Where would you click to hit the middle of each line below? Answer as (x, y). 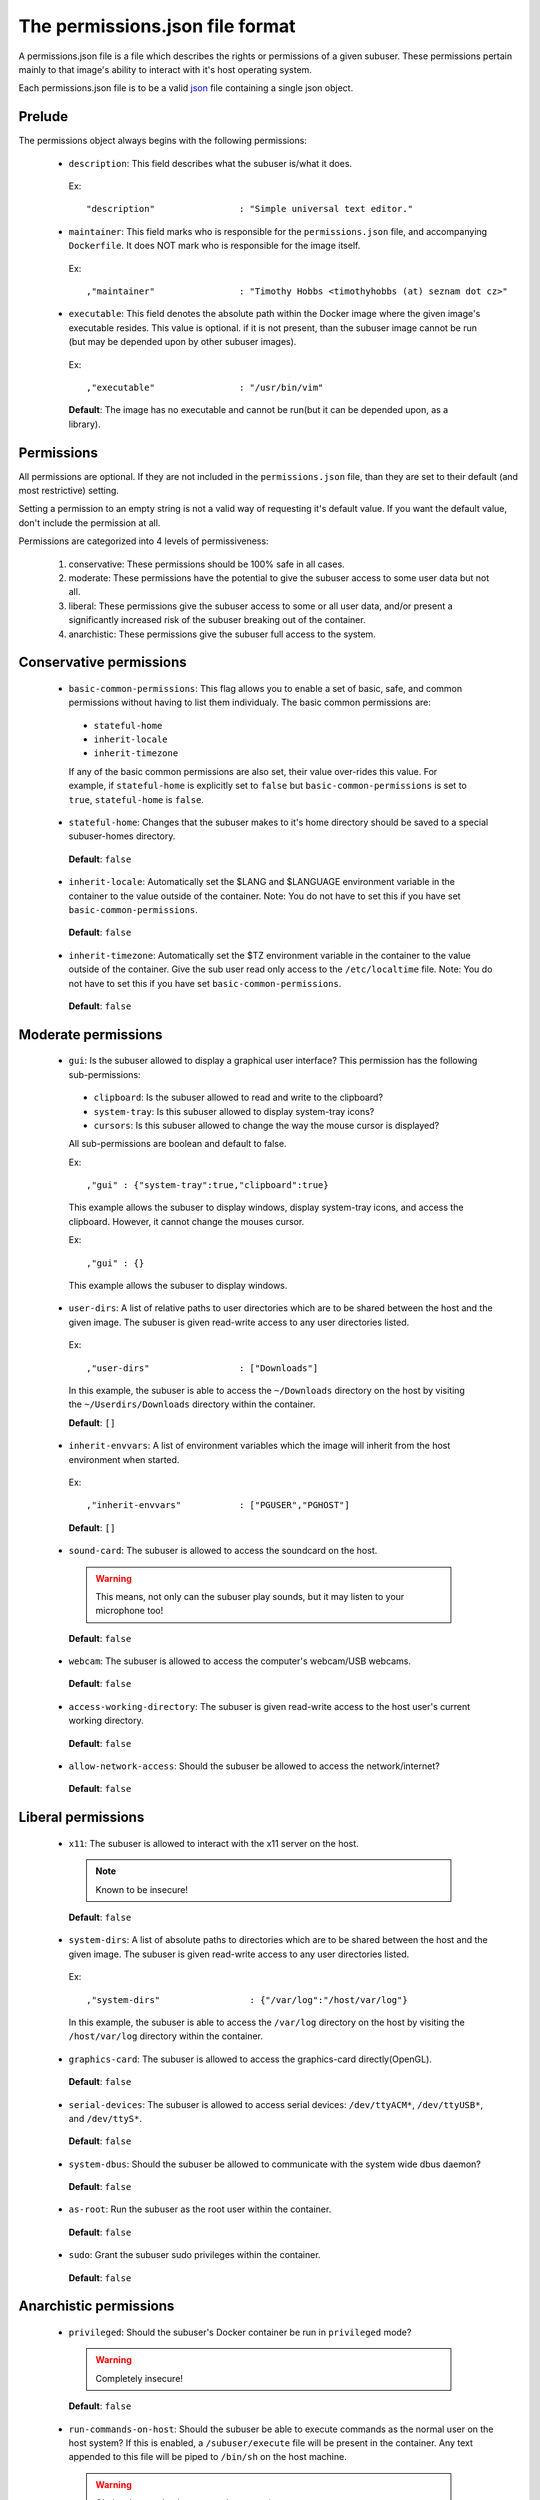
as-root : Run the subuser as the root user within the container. (200, 2209)
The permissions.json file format (157, 26)
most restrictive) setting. (69, 490)
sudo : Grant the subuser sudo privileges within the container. (194, 2255)
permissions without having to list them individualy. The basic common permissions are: (250, 702)
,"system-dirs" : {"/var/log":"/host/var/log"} (247, 1999)
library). (84, 424)
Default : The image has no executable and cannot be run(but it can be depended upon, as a (258, 410)
